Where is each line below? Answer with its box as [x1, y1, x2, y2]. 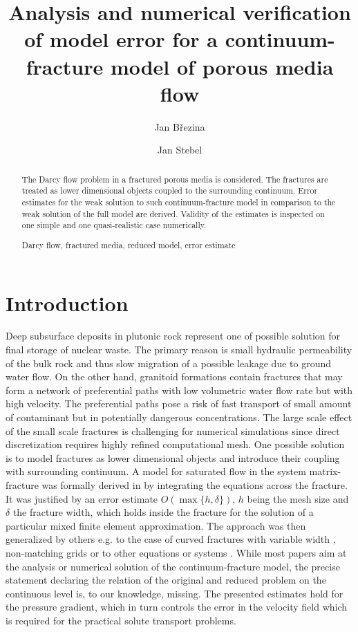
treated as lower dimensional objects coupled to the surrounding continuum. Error [21, 185, 318, 196]
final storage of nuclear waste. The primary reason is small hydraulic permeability [6, 342, 352, 357]
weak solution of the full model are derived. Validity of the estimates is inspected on [21, 207, 325, 219]
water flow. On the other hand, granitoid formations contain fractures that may [6, 369, 343, 384]
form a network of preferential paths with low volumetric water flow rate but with [6, 382, 353, 397]
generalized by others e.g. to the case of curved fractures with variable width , [6, 532, 336, 546]
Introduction [6, 288, 129, 317]
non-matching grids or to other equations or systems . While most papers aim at [6, 545, 347, 559]
